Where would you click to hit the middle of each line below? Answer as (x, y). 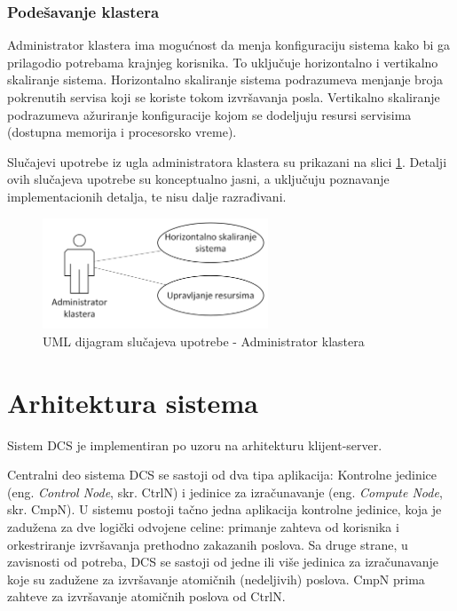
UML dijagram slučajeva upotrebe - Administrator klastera (204, 341)
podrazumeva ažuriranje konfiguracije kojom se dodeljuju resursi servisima (209, 114)
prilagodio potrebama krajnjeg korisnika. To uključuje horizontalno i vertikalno (223, 62)
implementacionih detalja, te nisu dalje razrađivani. (147, 196)
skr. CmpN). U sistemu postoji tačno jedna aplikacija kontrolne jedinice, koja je (225, 509)
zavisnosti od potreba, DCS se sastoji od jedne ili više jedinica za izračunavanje (223, 562)
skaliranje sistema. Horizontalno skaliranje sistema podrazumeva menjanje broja (225, 79)
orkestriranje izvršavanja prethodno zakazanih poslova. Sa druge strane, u (208, 544)
